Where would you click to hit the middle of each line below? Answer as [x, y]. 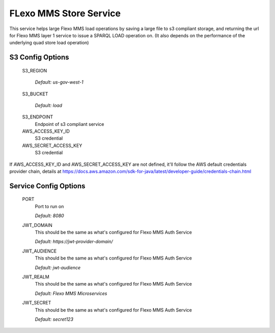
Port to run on [49, 206]
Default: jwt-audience [58, 267]
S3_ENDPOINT [38, 117]
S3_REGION [35, 70]
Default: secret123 [54, 319]
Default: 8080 [49, 216]
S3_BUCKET [35, 94]
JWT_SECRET [37, 303]
